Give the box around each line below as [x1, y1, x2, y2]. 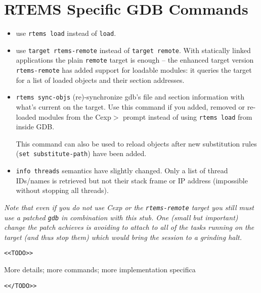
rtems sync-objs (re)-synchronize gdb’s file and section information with [16, 91, 244, 102]
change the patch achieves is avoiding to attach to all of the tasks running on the [4, 222, 254, 232]
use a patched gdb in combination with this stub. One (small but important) [4, 212, 238, 222]
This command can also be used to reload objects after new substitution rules [16, 138, 257, 149]
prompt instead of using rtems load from [123, 111, 252, 122]
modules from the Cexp [38, 111, 111, 122]
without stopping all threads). [16, 185, 109, 196]
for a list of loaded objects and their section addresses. [16, 74, 185, 85]
